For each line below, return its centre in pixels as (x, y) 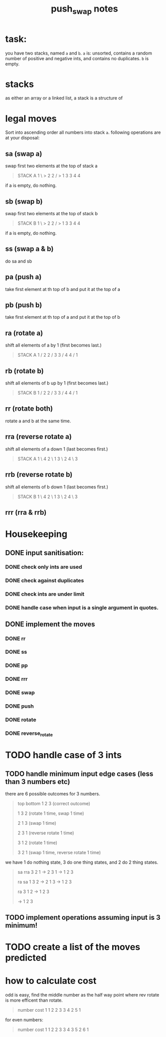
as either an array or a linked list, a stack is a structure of (64, 98)
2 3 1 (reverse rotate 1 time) (46, 833)
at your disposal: (22, 138)
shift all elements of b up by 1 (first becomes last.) (57, 383)
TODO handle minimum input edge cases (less (79, 774)
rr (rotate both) (29, 409)
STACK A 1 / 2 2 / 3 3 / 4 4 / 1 (48, 355)
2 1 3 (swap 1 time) (37, 823)
